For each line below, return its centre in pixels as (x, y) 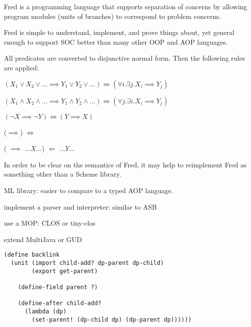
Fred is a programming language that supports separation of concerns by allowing (125, 6)
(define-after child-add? (59, 303)
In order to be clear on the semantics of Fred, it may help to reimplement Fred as (125, 164)
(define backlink (32, 255)
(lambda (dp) (45, 311)
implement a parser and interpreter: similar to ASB (80, 206)
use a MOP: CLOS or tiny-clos (50, 223)
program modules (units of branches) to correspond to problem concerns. (113, 16)
